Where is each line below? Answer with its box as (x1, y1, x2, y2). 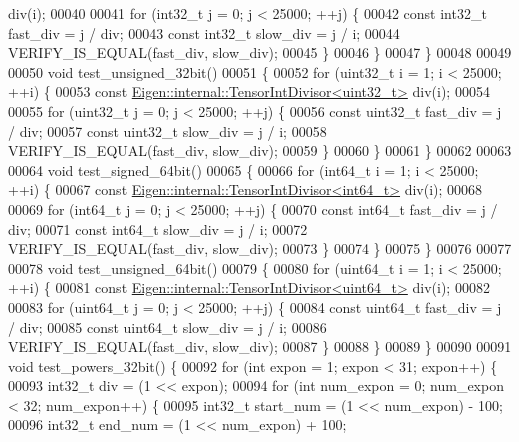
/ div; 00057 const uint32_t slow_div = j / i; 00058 (8, 120, 327, 141)
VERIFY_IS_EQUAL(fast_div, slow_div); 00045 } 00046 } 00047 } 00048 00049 (8, 42, 512, 63)
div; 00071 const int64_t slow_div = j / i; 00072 (8, 218, 308, 239)
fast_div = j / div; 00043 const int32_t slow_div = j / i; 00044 (8, 22, 400, 43)
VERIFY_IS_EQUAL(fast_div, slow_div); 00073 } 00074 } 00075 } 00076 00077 (8, 238, 512, 259)
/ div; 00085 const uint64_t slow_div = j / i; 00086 (8, 316, 327, 337)
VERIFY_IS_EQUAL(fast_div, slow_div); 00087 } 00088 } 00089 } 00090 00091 (8, 336, 512, 357)
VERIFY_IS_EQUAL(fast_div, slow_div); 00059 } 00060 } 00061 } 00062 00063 (8, 140, 512, 161)
